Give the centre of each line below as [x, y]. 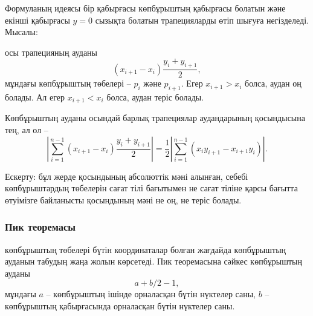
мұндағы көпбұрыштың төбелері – [68, 83]
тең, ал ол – [27, 130]
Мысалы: [21, 32]
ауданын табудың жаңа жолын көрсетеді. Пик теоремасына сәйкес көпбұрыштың [153, 261]
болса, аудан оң [273, 83]
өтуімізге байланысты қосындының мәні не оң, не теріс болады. [123, 199]
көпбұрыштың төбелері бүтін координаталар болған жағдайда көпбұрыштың [146, 249]
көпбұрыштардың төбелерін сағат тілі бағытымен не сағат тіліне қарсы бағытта [151, 188]
